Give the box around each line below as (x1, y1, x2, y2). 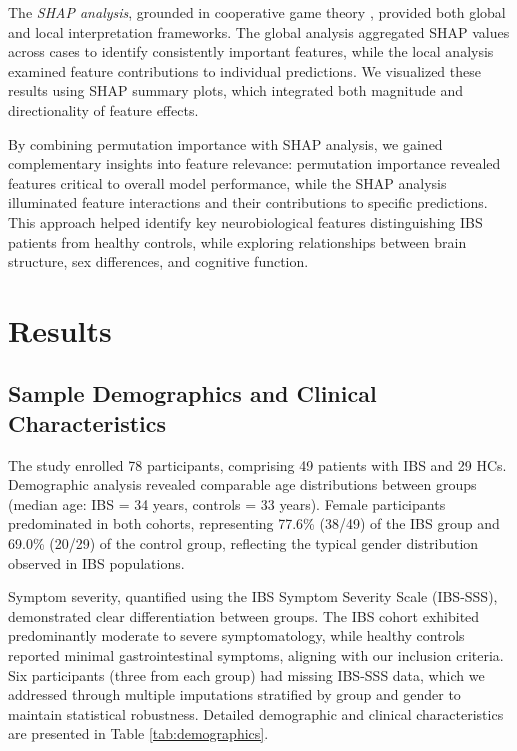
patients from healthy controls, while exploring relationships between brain (8, 231, 467, 252)
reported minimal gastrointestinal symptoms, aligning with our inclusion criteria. (8, 645, 504, 666)
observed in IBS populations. (8, 552, 185, 573)
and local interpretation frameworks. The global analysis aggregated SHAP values (8, 21, 510, 42)
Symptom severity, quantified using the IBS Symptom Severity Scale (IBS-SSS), (8, 586, 498, 607)
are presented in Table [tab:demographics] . (8, 723, 269, 744)
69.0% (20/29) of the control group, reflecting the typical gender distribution (8, 533, 479, 554)
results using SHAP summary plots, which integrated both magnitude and (8, 80, 463, 101)
